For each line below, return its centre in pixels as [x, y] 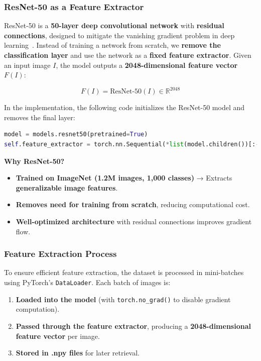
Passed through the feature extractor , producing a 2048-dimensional [133, 326]
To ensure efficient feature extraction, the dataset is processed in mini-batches [124, 272]
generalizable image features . [67, 187]
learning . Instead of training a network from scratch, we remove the [112, 45]
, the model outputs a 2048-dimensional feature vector [147, 65]
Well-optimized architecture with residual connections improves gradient [134, 221]
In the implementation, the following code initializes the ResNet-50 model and [124, 107]
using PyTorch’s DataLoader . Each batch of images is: [87, 282]
